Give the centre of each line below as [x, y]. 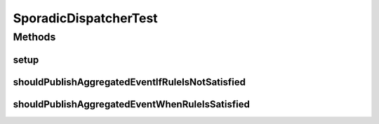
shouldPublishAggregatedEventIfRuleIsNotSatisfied [129, 82]
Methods [34, 37]
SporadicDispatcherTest [85, 18]
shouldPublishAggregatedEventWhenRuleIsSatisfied [132, 104]
